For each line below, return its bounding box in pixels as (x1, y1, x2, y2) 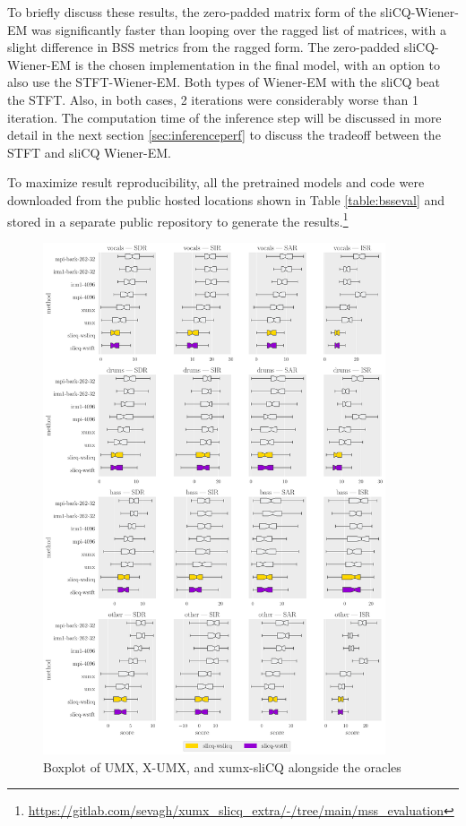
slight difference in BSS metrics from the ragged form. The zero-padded (7, 38, 401, 56)
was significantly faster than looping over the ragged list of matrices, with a (31, 20, 446, 39)
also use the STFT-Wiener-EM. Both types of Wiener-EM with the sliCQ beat (7, 73, 440, 91)
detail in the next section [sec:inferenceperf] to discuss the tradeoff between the (7, 125, 441, 144)
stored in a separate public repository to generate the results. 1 (7, 209, 349, 230)
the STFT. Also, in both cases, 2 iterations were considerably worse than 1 (7, 90, 419, 108)
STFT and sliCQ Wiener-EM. (7, 142, 171, 161)
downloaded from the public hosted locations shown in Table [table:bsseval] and (7, 190, 445, 209)
